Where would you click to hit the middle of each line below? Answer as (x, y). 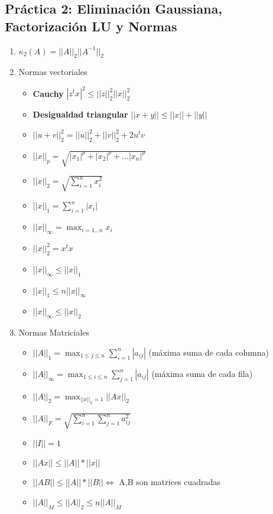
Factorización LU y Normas (91, 26)
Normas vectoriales (53, 72)
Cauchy (48, 93)
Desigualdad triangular (80, 114)
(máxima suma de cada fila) (202, 373)
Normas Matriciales (54, 332)
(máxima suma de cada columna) (209, 352)
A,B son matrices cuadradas (170, 482)
